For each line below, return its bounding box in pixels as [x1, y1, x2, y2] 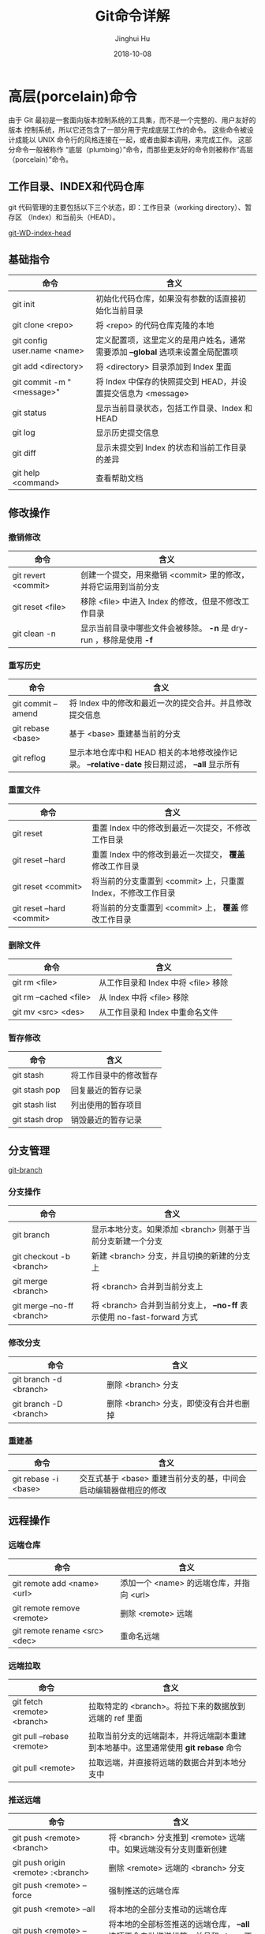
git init [12, 299, 35, 310]
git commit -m [12, 376, 65, 387]
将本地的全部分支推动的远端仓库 [108, 1904, 227, 1915]
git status [12, 407, 47, 418]
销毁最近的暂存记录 [70, 1114, 143, 1125]
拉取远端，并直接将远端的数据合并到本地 [88, 1756, 239, 1768]
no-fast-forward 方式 [117, 1311, 199, 1322]
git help [12, 467, 40, 478]
